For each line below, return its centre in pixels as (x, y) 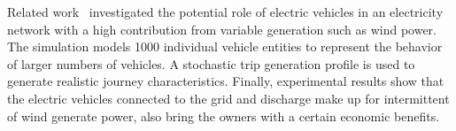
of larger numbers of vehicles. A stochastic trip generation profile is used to (211, 63)
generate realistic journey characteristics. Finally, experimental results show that (226, 81)
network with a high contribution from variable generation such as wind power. (222, 29)
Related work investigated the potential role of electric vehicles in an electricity (225, 12)
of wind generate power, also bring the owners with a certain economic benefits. (224, 116)
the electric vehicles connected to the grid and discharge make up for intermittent (228, 98)
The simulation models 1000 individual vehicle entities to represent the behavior (225, 46)
